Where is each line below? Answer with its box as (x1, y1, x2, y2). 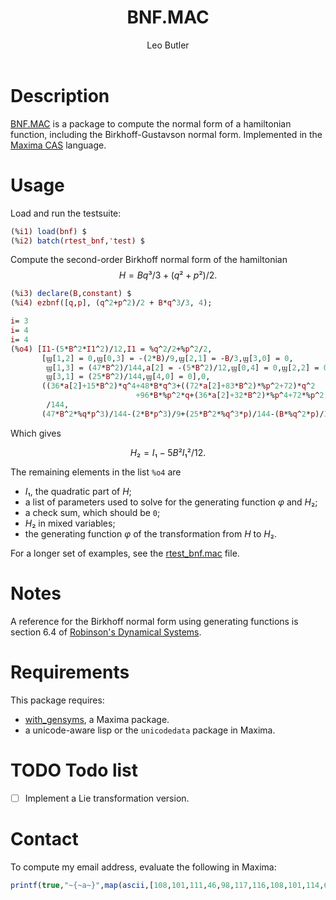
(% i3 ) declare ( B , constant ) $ (10, 289, 132, 299)
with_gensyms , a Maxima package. (24, 713, 170, 725)
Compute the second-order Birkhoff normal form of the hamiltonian (10, 254, 288, 266)
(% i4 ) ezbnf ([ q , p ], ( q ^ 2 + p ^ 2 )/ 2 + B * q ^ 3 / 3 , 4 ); (10, 298, 213, 308)
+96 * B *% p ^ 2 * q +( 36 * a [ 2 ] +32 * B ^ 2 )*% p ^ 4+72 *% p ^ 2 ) (135, 391, 329, 401)
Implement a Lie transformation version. (24, 792, 190, 804)
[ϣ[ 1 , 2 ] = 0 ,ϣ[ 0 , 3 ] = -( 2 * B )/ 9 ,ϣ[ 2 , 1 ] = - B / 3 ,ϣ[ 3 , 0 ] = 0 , (41, 353, 294, 363)
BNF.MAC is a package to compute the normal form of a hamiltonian (10, 117, 292, 130)
